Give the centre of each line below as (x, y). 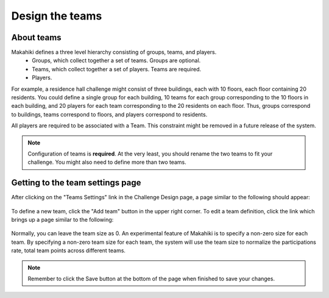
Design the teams (57, 16)
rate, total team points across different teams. (69, 250)
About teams (36, 37)
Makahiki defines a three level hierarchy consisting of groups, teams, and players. (114, 52)
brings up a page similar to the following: (62, 220)
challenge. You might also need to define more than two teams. (107, 162)
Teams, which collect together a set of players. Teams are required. (117, 69)
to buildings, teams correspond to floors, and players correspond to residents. (109, 114)
